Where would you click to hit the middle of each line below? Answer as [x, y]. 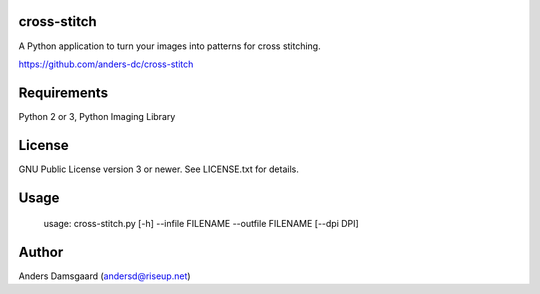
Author [41, 251]
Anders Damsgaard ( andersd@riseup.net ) [104, 276]
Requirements [63, 92]
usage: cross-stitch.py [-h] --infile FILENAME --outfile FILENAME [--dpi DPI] [201, 224]
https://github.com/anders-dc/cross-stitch [106, 64]
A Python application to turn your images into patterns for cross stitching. [169, 46]
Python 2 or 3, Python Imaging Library [97, 116]
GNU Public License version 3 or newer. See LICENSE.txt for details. [158, 169]
